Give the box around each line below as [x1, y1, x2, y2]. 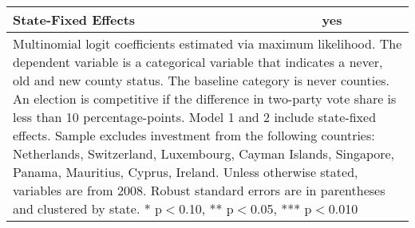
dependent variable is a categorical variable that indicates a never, [13, 53, 383, 71]
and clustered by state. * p [13, 199, 162, 218]
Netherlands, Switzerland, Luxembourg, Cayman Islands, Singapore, [13, 144, 395, 163]
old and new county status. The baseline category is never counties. [13, 71, 390, 89]
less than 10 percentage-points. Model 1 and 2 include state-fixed [13, 108, 377, 126]
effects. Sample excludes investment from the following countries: [13, 126, 375, 144]
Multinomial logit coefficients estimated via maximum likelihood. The [13, 34, 402, 53]
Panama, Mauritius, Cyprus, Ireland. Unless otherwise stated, [13, 163, 358, 181]
